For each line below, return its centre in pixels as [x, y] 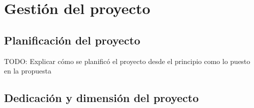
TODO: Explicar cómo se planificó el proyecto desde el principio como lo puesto [127, 61]
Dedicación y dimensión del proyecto [101, 98]
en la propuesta [28, 71]
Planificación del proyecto [72, 40]
